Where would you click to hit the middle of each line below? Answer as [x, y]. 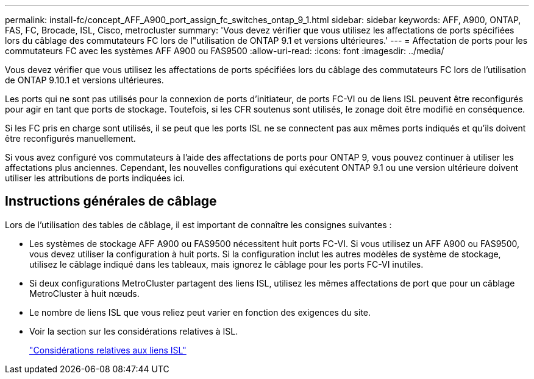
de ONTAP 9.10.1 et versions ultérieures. [84, 80]
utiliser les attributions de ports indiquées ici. [95, 178]
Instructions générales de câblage [111, 201]
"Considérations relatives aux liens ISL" [108, 350]
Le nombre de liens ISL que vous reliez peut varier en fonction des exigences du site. [200, 312]
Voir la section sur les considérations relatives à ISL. [134, 331]
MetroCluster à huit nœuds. [84, 293]
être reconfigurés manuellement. [70, 138]
